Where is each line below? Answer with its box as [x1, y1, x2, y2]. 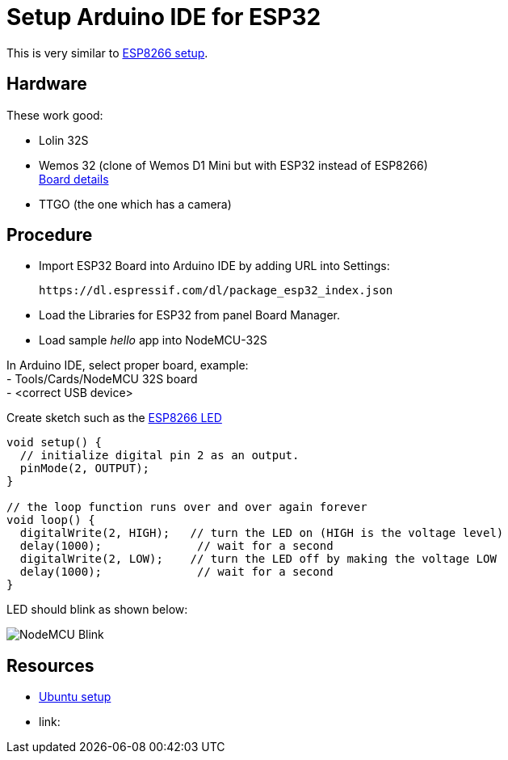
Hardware [6, 74, 87, 95]
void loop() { [6, 513, 95, 527]
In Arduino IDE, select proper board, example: [6, 358, 249, 373]
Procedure [6, 225, 93, 246]
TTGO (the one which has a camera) [39, 196, 232, 211]
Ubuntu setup [39, 690, 111, 704]
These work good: [6, 108, 103, 122]
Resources [6, 655, 94, 676]
